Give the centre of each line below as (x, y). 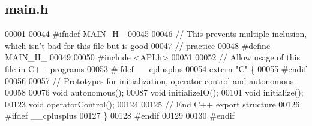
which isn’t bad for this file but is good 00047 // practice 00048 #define (138, 45)
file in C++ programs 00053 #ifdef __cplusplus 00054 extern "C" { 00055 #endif (156, 68)
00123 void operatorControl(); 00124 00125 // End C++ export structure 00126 (152, 104)
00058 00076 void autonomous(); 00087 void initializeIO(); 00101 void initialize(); (154, 92)
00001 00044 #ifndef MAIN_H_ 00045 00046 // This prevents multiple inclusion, (156, 34)
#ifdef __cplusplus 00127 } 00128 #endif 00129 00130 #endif (120, 116)
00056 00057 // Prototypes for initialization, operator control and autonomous (149, 80)
